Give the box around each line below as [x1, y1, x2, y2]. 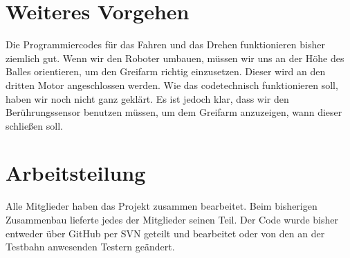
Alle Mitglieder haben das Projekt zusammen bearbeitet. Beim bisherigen [6, 199, 317, 213]
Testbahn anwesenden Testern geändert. [6, 239, 175, 254]
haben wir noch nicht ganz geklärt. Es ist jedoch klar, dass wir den [6, 91, 289, 106]
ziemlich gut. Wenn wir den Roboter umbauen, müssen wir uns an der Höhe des [6, 50, 344, 65]
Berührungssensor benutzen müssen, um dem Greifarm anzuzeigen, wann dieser [6, 105, 342, 119]
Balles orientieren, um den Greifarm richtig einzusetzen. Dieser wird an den [6, 64, 326, 79]
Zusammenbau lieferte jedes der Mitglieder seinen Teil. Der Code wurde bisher [6, 212, 338, 226]
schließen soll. [6, 118, 63, 132]
